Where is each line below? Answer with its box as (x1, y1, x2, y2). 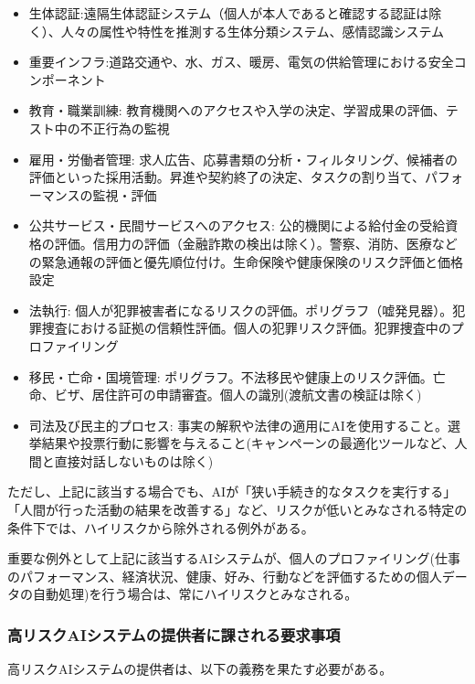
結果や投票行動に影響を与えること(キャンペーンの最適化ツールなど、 (41, 433, 455, 453)
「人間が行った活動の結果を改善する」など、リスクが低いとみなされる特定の (7, 500, 468, 519)
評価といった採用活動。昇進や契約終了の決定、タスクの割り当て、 (28, 167, 426, 187)
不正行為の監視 (79, 118, 170, 137)
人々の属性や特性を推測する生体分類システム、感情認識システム (60, 21, 444, 40)
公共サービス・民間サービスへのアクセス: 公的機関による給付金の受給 (28, 216, 446, 235)
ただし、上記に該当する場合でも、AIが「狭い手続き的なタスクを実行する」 (7, 482, 457, 501)
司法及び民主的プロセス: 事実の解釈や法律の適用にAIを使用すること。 (28, 415, 448, 434)
